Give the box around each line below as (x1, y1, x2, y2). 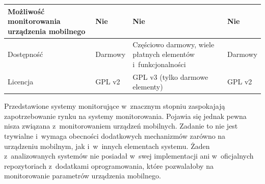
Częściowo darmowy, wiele (132, 39, 215, 49)
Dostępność (8, 49, 43, 59)
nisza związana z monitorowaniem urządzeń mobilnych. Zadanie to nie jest (4, 120, 238, 131)
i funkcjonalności (132, 58, 186, 69)
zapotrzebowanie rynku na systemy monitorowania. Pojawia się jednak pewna (4, 110, 247, 121)
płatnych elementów (132, 49, 195, 59)
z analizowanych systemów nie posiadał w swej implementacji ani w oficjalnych (4, 150, 254, 161)
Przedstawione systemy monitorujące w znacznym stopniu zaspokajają (4, 101, 225, 111)
